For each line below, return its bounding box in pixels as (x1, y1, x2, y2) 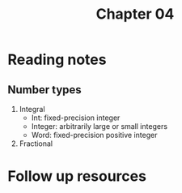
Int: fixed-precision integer (31, 113, 121, 122)
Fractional (19, 139, 53, 148)
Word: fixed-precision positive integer (31, 131, 158, 139)
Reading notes (7, 50, 107, 69)
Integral (19, 105, 45, 114)
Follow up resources (7, 167, 147, 186)
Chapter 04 (95, 5, 175, 24)
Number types (7, 83, 82, 96)
